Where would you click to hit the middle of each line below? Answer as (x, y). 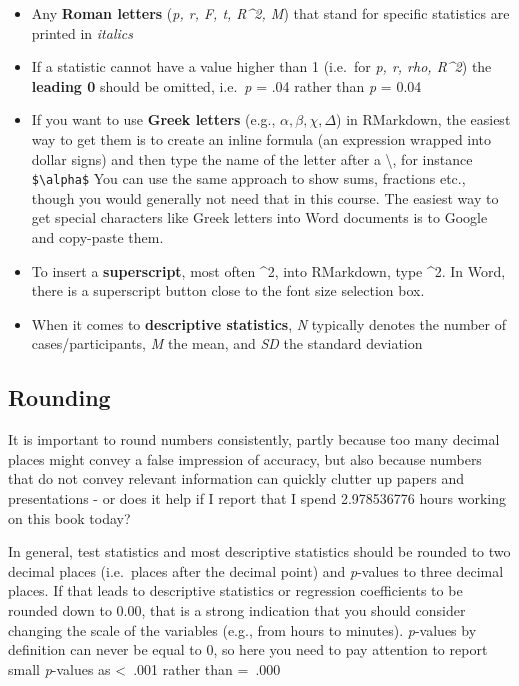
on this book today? (69, 517)
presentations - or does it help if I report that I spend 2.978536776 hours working (257, 497)
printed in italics (82, 32)
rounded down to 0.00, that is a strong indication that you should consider (237, 609)
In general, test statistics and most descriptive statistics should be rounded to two (259, 551)
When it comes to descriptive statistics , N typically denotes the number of (268, 323)
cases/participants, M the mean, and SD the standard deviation (227, 343)
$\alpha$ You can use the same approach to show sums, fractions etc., (248, 178)
